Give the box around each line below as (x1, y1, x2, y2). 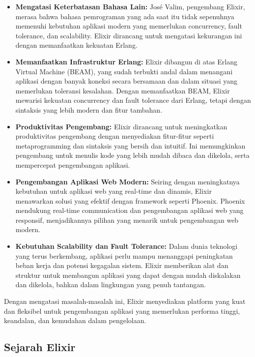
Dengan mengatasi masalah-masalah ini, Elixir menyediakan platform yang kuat (4, 296, 246, 306)
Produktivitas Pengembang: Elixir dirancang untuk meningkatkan (15, 121, 227, 131)
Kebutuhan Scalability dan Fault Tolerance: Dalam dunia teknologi (15, 241, 238, 251)
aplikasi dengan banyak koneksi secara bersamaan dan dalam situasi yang (15, 76, 238, 86)
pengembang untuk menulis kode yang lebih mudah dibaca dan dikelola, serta (15, 150, 250, 160)
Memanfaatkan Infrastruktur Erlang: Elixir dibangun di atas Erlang (15, 56, 237, 66)
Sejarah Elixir (4, 339, 76, 355)
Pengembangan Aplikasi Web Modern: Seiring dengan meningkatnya (15, 176, 240, 186)
